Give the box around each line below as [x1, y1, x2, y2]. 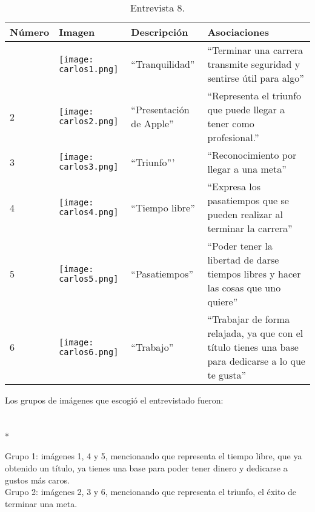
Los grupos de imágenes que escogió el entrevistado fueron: [5, 394, 224, 406]
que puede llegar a [207, 102, 285, 116]
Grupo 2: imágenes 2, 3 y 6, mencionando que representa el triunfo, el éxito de [5, 485, 297, 498]
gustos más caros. [5, 473, 70, 486]
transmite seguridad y [207, 57, 300, 71]
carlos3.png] [59, 162, 119, 171]
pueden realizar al [207, 207, 283, 221]
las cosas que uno [207, 281, 281, 294]
